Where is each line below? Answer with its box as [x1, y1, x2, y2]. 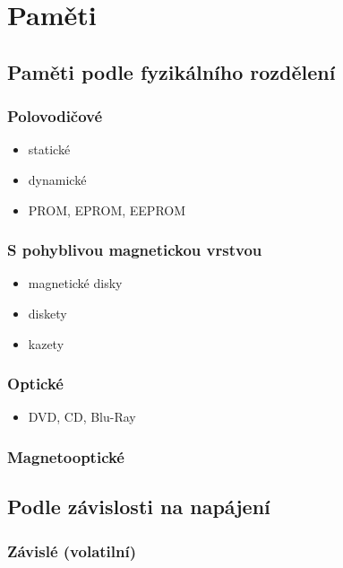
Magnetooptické [7, 445, 124, 468]
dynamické [28, 170, 87, 188]
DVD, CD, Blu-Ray [28, 407, 136, 426]
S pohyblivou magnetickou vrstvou [7, 239, 262, 261]
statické [28, 140, 71, 159]
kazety [28, 334, 64, 353]
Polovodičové [7, 105, 103, 127]
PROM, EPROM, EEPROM [28, 200, 186, 219]
